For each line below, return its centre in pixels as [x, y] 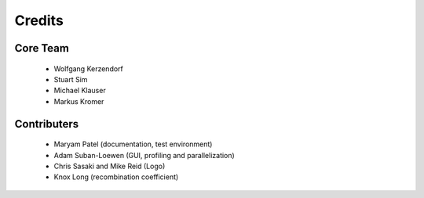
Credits [39, 20]
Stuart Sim [71, 79]
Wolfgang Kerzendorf [88, 68]
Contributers [47, 124]
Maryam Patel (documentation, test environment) [133, 144]
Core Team [42, 48]
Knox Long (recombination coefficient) [116, 177]
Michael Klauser [80, 91]
